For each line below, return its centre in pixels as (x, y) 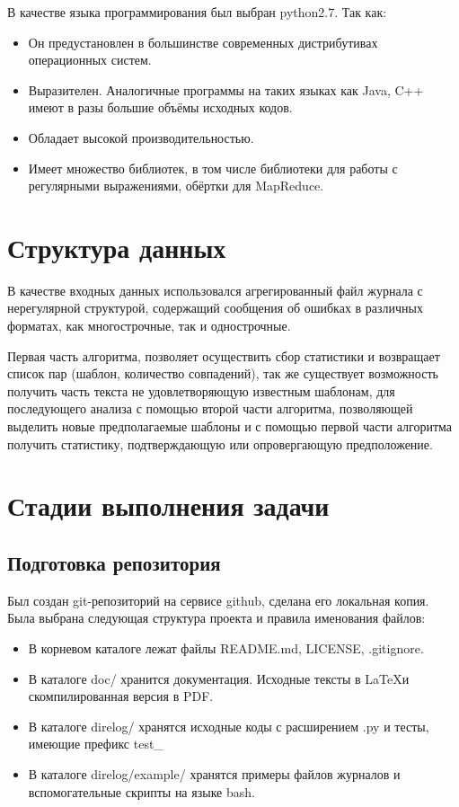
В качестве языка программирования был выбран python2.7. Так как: (197, 12)
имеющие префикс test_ (96, 744)
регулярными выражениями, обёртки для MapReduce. (176, 186)
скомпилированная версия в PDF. (121, 696)
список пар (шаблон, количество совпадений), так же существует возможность (223, 373)
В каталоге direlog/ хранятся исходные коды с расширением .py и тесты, (229, 726)
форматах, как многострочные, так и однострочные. (149, 326)
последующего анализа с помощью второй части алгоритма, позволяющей (210, 408)
